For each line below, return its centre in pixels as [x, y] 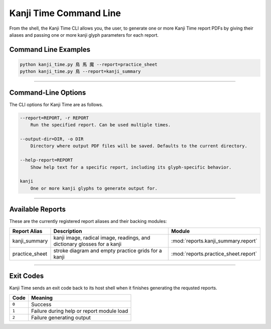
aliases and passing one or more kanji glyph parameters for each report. [84, 35]
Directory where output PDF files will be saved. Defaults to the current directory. [139, 146]
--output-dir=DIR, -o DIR [52, 139]
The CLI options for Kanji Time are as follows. [56, 104]
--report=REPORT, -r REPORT [54, 118]
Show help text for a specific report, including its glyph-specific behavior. [131, 167]
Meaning [42, 298]
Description [68, 231]
